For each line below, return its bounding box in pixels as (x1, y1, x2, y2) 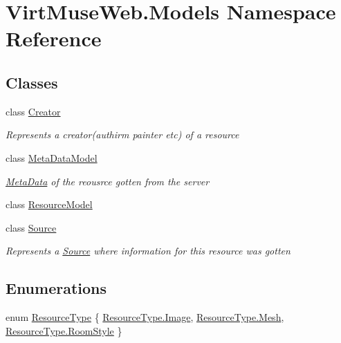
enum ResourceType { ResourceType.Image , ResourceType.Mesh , (6, 310, 284, 324)
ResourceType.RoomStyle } (6, 323, 122, 337)
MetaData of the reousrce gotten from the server (6, 174, 210, 188)
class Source (6, 220, 57, 234)
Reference (6, 24, 102, 53)
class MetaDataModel (6, 150, 98, 165)
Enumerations (6, 277, 107, 299)
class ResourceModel (6, 197, 93, 212)
